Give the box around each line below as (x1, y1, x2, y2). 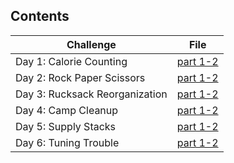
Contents (10, 8, 70, 25)
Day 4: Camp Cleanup (15, 103, 119, 117)
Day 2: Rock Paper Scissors (15, 70, 146, 84)
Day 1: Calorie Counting (15, 54, 128, 68)
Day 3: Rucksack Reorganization (15, 87, 168, 101)
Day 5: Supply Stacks (15, 119, 117, 133)
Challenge (66, 37, 117, 51)
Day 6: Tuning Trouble (15, 135, 120, 149)
